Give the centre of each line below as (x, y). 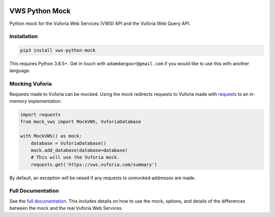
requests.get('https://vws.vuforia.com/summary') (94, 165)
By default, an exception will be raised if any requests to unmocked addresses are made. (103, 178)
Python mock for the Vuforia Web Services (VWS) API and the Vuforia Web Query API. (100, 23)
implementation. (45, 101)
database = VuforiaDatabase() (68, 143)
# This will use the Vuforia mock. (75, 157)
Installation (24, 37)
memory (18, 101)
